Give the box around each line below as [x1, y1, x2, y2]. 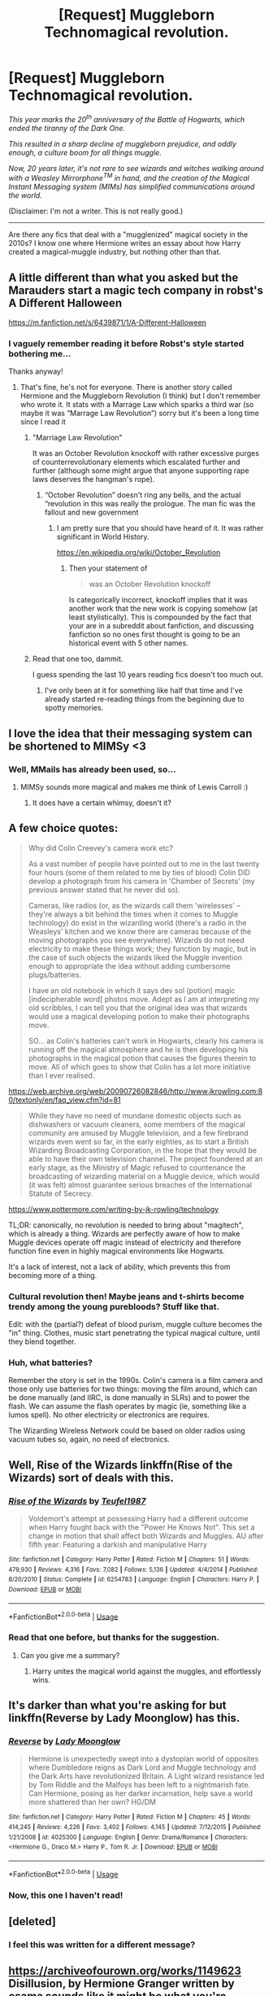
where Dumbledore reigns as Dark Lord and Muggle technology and [28, 1762, 257, 1772]
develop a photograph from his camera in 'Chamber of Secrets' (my [28, 876, 256, 886]
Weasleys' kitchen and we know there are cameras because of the [28, 926, 252, 936]
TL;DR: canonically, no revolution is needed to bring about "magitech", [8, 1219, 244, 1230]
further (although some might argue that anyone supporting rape [32, 466, 249, 475]
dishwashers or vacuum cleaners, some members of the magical [28, 1119, 245, 1129]
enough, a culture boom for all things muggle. [8, 147, 162, 157]
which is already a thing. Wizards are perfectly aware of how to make [8, 1228, 240, 1238]
